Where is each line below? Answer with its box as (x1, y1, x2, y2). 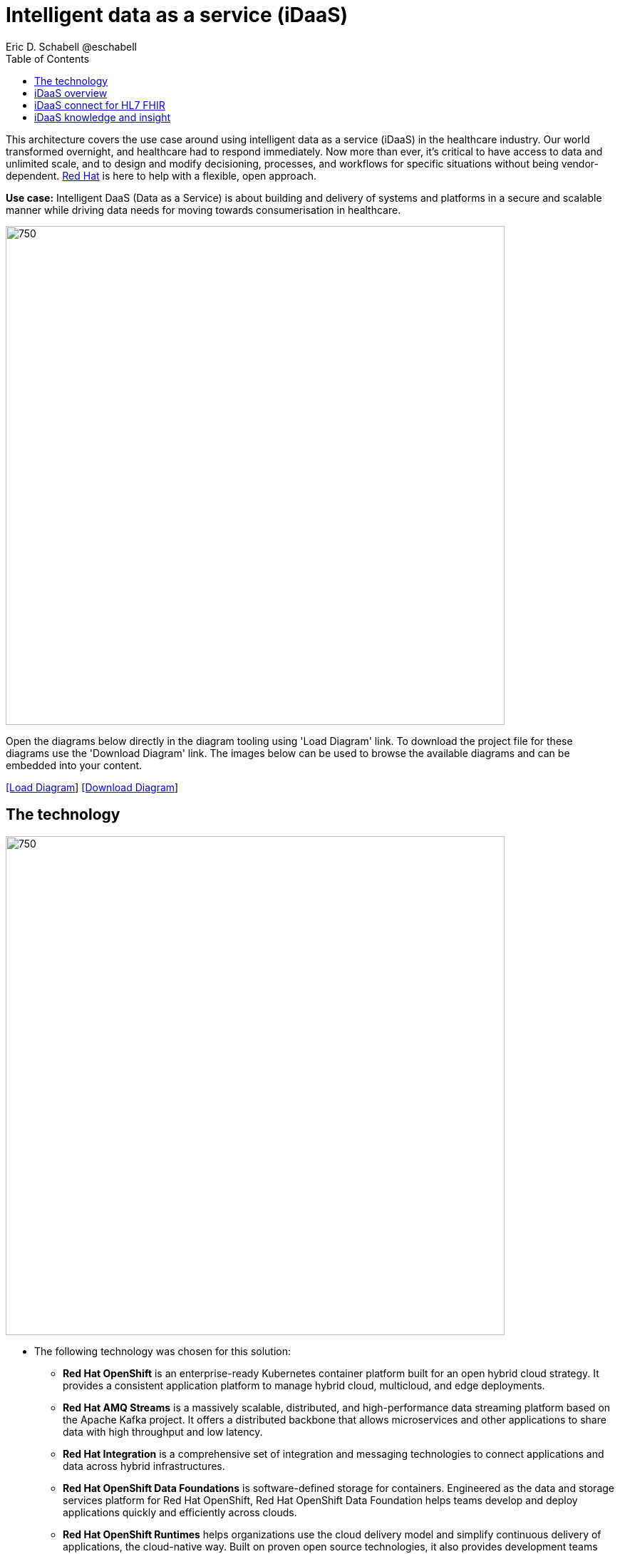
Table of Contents (6, 52, 90, 65)
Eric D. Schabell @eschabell (6, 40, 137, 53)
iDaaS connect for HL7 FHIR (34, 98, 165, 111)
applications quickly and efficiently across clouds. (63, 1506, 297, 1518)
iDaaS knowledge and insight (34, 110, 171, 123)
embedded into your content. (6, 758, 143, 771)
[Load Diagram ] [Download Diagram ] (6, 781, 179, 793)
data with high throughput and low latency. (63, 1425, 263, 1438)
